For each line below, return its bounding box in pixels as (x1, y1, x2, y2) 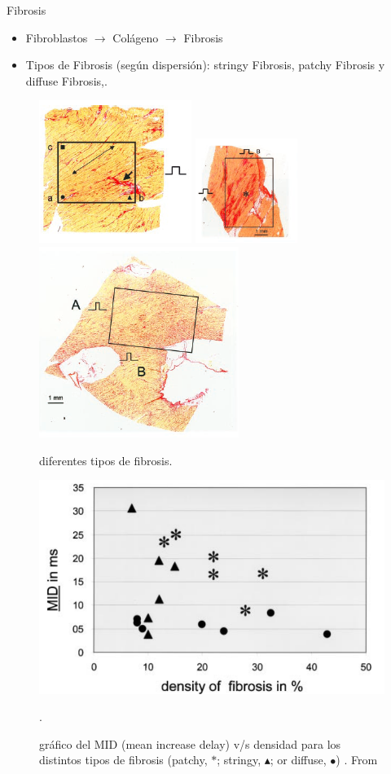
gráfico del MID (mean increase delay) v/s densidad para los (39, 735, 341, 752)
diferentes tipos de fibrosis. (39, 451, 173, 468)
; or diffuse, (270, 751, 327, 768)
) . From (336, 751, 378, 768)
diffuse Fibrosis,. (25, 72, 108, 89)
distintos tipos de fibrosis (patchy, (39, 751, 208, 768)
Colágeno (112, 29, 159, 46)
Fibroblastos (25, 29, 88, 46)
